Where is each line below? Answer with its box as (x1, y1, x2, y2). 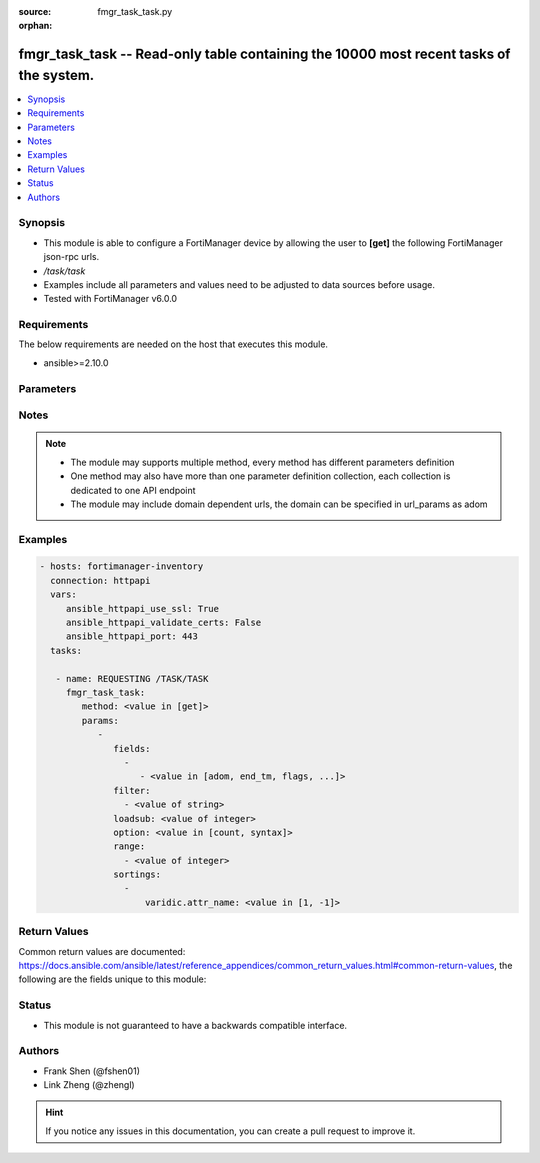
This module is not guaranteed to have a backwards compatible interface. (43, 1019, 348, 1031)
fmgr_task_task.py (97, 6, 173, 17)
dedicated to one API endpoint (70, 484, 196, 496)
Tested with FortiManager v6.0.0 (43, 293, 178, 305)
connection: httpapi (50, 575, 151, 586)
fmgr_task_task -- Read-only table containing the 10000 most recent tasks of (18, 46, 511, 63)
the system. (18, 66, 95, 84)
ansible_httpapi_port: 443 (65, 631, 199, 642)
